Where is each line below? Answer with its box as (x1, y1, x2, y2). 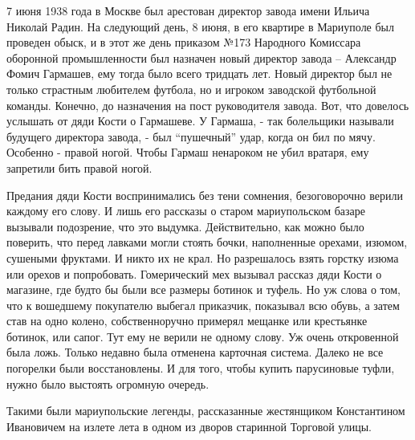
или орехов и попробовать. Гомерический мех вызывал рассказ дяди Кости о (6, 265, 382, 282)
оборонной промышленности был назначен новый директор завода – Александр (6, 49, 397, 66)
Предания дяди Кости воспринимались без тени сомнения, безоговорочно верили (6, 186, 403, 203)
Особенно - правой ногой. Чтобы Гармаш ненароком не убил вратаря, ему (6, 144, 369, 161)
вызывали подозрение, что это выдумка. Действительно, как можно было (6, 218, 364, 234)
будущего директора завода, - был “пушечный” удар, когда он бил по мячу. (6, 128, 376, 145)
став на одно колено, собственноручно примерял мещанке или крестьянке (6, 312, 368, 329)
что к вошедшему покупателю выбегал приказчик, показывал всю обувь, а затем (6, 296, 400, 313)
